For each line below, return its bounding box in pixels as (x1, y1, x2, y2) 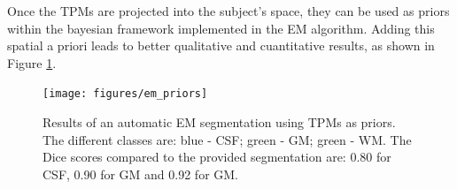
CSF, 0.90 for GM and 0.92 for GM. (43, 164, 239, 183)
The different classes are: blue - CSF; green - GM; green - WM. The (43, 130, 412, 148)
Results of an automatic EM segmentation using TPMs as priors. (43, 113, 396, 132)
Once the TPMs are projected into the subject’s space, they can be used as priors (7, 2, 450, 19)
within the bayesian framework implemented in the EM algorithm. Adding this (7, 19, 435, 37)
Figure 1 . (7, 53, 57, 72)
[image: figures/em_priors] (43, 87, 208, 101)
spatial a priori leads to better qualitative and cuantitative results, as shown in (7, 36, 435, 55)
